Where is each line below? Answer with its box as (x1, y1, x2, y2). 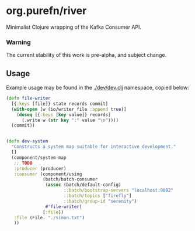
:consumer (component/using (13, 171, 82, 177)
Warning (6, 38, 31, 46)
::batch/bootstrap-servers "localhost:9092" (63, 188, 174, 193)
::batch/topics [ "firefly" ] (63, 193, 132, 199)
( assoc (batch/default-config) (45, 182, 121, 188)
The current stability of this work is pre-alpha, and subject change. (6, 52, 167, 59)
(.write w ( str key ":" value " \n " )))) (21, 117, 119, 123)
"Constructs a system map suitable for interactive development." (11, 144, 176, 150)
